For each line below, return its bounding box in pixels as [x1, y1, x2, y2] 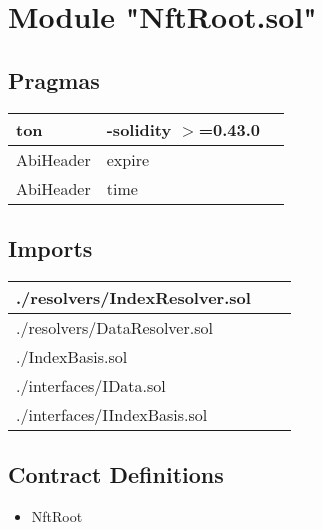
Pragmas [8, 64, 100, 95]
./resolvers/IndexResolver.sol [16, 285, 251, 309]
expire [106, 147, 150, 171]
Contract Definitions [8, 459, 224, 490]
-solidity [106, 117, 172, 141]
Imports [8, 232, 93, 263]
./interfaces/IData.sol [16, 373, 166, 397]
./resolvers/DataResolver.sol [16, 315, 213, 339]
